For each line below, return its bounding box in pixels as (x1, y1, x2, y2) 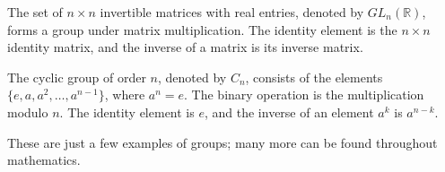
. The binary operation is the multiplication (184, 85, 424, 104)
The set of (7, 3, 63, 21)
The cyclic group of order (7, 67, 146, 86)
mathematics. (7, 150, 81, 169)
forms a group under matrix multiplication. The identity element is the (7, 20, 397, 39)
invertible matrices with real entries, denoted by (100, 3, 364, 21)
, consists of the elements (245, 67, 383, 86)
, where (104, 85, 145, 104)
